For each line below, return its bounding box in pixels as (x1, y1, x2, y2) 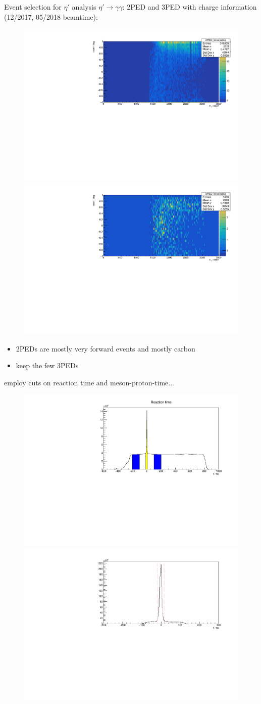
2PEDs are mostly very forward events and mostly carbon (16, 343, 195, 354)
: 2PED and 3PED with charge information (122, 2, 257, 12)
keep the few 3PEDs (16, 360, 79, 371)
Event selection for (4, 2, 62, 12)
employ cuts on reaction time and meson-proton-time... (4, 377, 174, 387)
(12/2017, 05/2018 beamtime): (4, 11, 98, 22)
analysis (72, 2, 96, 12)
